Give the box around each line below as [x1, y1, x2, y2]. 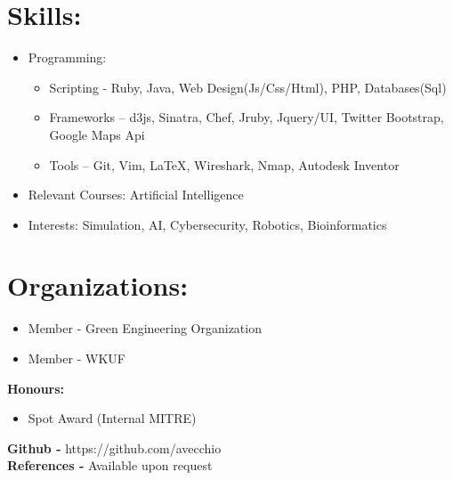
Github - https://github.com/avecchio [7, 438, 222, 457]
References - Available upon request [7, 456, 213, 475]
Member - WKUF [28, 349, 125, 367]
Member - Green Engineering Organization [28, 319, 262, 338]
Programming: [28, 48, 107, 67]
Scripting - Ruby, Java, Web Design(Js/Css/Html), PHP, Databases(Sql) [49, 77, 447, 96]
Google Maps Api [49, 125, 145, 143]
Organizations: [7, 267, 189, 304]
